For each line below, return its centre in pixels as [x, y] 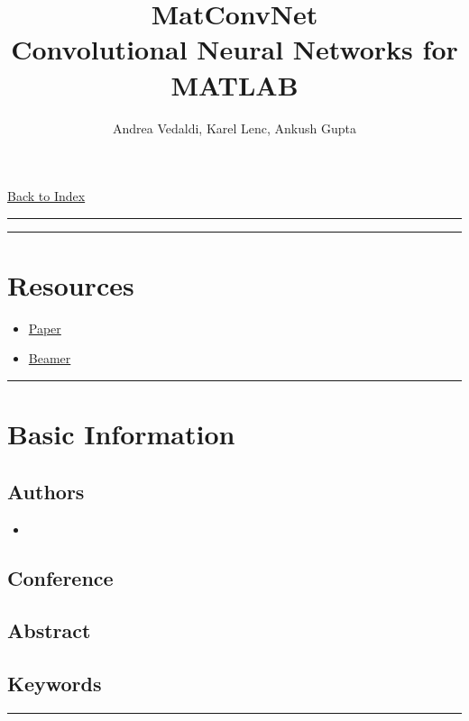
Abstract [49, 630]
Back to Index [46, 196]
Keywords [55, 684]
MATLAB [234, 84]
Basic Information [121, 434]
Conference [60, 577]
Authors [46, 491]
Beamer [50, 358]
